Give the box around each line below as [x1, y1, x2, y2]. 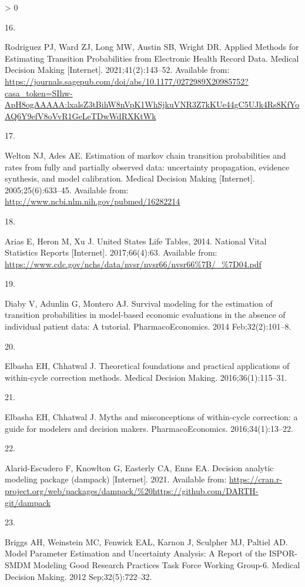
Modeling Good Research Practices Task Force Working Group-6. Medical [33, 558, 300, 571]
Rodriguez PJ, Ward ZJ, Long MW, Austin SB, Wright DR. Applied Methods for [5, 41, 299, 53]
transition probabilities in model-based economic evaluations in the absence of [5, 308, 286, 321]
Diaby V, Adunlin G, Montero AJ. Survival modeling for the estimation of [5, 297, 273, 309]
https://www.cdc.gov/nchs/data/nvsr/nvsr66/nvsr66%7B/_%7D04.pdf [5, 257, 262, 270]
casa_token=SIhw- [5, 86, 73, 99]
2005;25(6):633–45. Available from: [5, 183, 129, 196]
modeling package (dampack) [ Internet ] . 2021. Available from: [5, 473, 227, 485]
